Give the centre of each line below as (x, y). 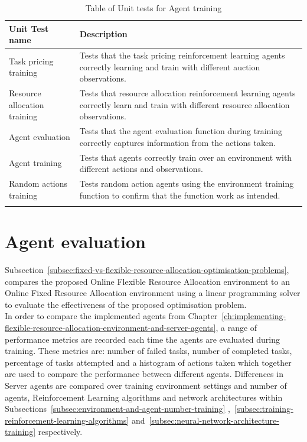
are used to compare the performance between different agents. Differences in (144, 374)
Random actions (38, 183)
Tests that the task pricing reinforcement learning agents (182, 55)
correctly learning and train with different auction (170, 66)
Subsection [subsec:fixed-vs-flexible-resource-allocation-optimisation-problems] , (147, 270)
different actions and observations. (141, 169)
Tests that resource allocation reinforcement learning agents (187, 93)
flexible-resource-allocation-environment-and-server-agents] (110, 327)
